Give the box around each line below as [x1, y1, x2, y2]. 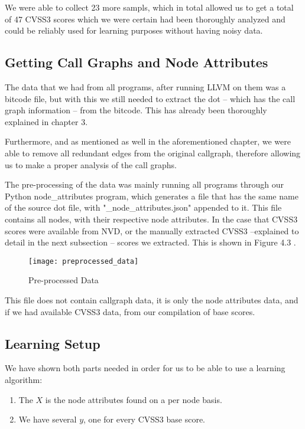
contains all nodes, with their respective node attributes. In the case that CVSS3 [5, 212, 298, 225]
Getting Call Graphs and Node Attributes [5, 53, 268, 71]
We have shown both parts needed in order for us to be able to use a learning [5, 362, 285, 374]
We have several [18, 413, 77, 425]
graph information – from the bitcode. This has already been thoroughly [5, 104, 267, 116]
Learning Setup [5, 334, 100, 352]
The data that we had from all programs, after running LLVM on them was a [5, 80, 286, 93]
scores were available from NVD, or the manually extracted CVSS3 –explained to [5, 224, 299, 237]
